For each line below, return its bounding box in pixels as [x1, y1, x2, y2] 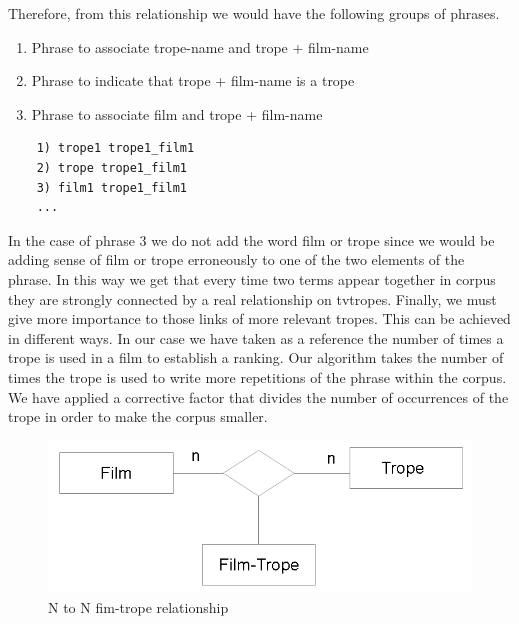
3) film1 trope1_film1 [36, 180, 187, 195]
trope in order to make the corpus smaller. [8, 406, 268, 427]
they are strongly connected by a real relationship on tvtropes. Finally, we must [8, 288, 497, 309]
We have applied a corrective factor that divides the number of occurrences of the [8, 386, 509, 407]
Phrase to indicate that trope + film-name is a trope [31, 70, 355, 91]
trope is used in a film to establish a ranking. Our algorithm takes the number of [8, 347, 504, 368]
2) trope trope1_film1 [36, 160, 187, 175]
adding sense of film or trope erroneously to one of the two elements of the [8, 249, 465, 270]
